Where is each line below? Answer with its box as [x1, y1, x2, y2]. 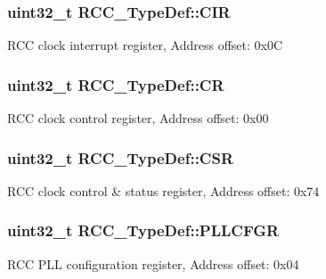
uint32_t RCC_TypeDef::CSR [7, 146, 234, 168]
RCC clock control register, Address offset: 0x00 [7, 109, 269, 127]
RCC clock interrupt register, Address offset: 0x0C [7, 36, 283, 54]
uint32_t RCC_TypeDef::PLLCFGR [7, 219, 280, 242]
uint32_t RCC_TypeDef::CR [7, 73, 224, 95]
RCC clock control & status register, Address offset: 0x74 [7, 181, 320, 200]
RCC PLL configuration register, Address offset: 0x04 [7, 254, 299, 273]
